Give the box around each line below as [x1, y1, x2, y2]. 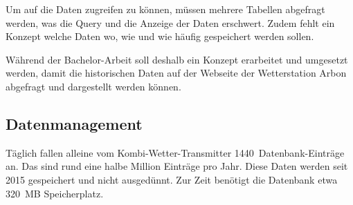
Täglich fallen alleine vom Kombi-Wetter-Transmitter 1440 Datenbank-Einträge [6, 145, 345, 159]
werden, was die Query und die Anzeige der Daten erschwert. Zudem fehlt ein [6, 15, 335, 30]
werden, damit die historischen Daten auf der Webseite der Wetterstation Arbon [6, 66, 347, 80]
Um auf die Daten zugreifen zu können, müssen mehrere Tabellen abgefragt [6, 2, 325, 16]
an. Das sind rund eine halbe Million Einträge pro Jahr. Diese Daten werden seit [6, 159, 348, 173]
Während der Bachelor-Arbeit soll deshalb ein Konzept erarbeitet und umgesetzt [6, 52, 348, 66]
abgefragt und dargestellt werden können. [6, 79, 181, 93]
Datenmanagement [6, 113, 143, 134]
